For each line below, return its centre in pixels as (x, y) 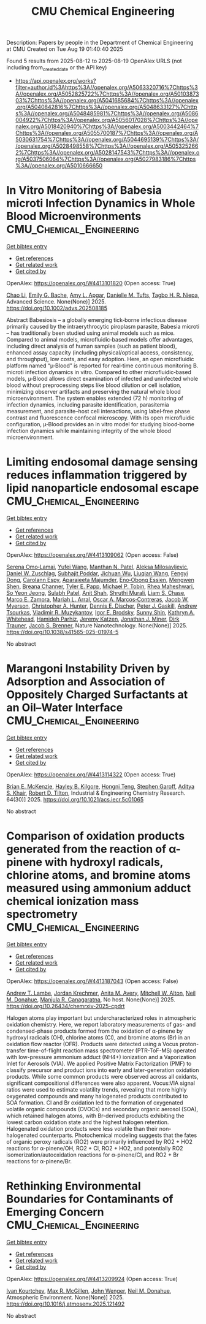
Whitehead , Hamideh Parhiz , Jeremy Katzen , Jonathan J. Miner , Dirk (93, 619)
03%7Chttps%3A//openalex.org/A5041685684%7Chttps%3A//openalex (107, 100)
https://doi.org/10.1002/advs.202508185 (57, 308)
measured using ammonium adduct (99, 888)
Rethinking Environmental (74, 1186)
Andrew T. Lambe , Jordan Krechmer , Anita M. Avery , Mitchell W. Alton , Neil (101, 993)
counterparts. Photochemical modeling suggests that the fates (118, 1135)
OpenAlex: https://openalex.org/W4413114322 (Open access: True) (91, 775)
